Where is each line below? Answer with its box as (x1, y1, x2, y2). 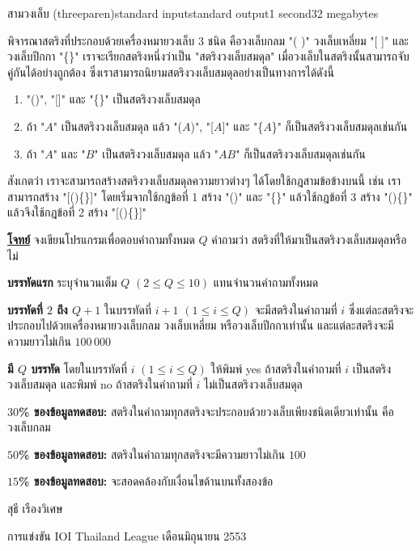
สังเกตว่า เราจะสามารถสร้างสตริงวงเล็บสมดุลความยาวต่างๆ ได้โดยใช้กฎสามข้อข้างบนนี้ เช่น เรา (7, 172, 401, 189)
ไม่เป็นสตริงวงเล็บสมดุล (204, 376, 303, 393)
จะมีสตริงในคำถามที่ (254, 301, 337, 318)
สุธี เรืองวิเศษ (7, 500, 63, 517)
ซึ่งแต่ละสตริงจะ (348, 301, 414, 318)
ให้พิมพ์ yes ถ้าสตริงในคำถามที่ (210, 360, 342, 376)
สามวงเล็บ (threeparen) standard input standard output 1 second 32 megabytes (7, 5, 379, 21)
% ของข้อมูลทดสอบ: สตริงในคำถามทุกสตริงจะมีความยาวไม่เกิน (19, 445, 286, 462)
